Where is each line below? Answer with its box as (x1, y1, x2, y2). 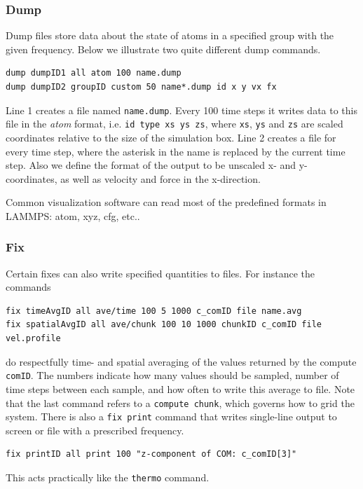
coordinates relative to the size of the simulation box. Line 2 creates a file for (6, 130, 336, 144)
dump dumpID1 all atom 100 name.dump (6, 68, 181, 78)
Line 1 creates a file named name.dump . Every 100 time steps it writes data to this (6, 102, 357, 117)
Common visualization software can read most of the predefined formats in (6, 195, 327, 209)
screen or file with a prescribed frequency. (6, 422, 184, 437)
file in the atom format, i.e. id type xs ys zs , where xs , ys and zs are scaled (6, 116, 343, 131)
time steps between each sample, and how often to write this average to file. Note (6, 381, 355, 396)
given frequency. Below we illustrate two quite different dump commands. (6, 41, 321, 56)
